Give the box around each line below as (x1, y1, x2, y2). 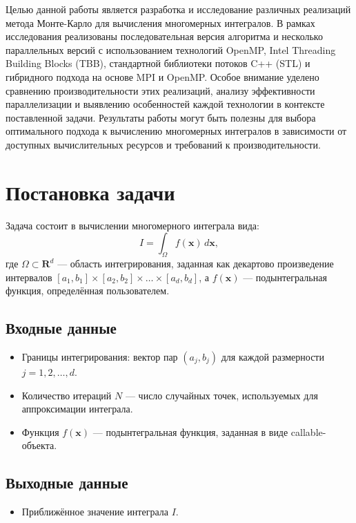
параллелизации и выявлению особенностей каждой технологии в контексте (6, 97, 325, 111)
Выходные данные (6, 472, 128, 493)
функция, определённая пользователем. (6, 283, 170, 298)
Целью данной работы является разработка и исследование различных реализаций (6, 2, 351, 16)
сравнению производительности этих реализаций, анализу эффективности (6, 83, 315, 97)
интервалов (6, 269, 52, 284)
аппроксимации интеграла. (21, 401, 133, 416)
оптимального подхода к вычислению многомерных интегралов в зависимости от (6, 124, 347, 138)
